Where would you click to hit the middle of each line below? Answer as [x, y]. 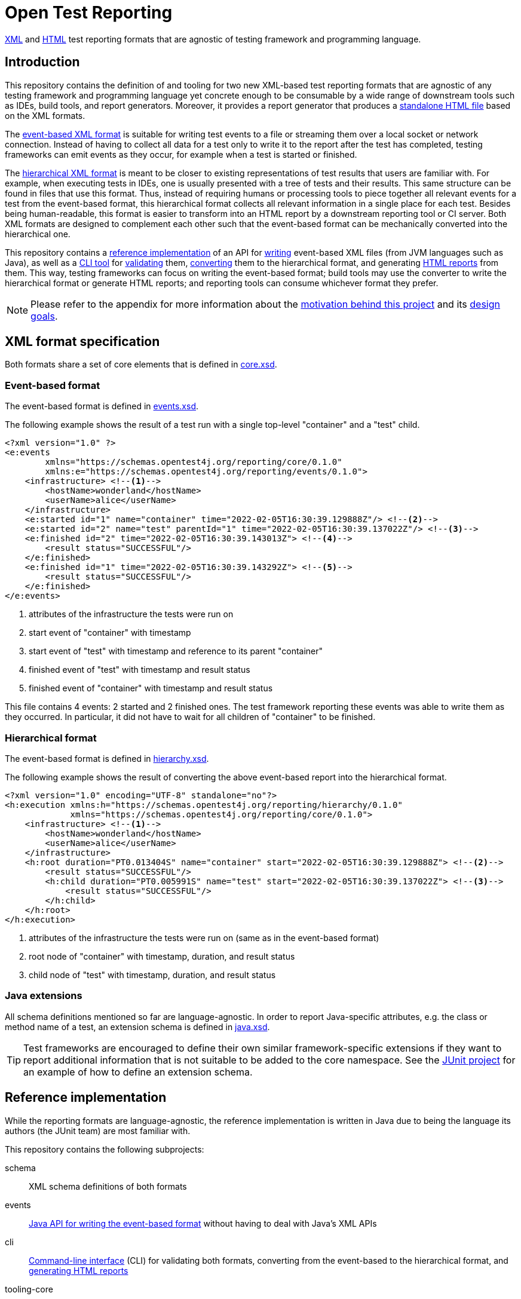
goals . [44, 316]
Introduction [42, 62]
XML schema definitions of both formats [108, 1186]
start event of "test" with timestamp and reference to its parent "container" [176, 651]
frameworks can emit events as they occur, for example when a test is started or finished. [181, 154]
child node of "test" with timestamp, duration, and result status [152, 975]
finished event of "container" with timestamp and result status [151, 688]
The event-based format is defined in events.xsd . [102, 406]
